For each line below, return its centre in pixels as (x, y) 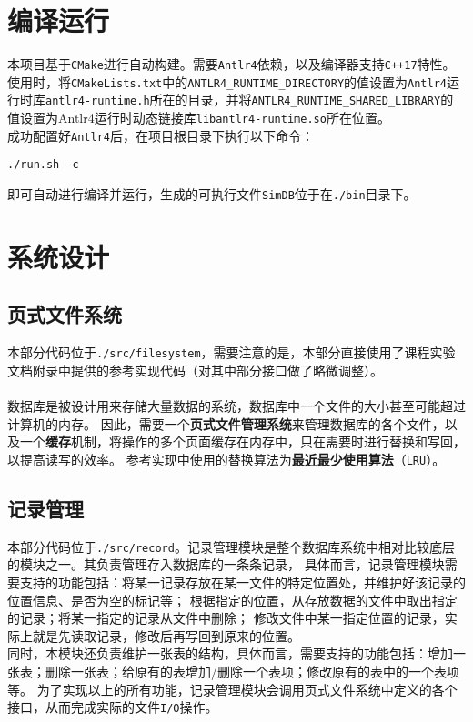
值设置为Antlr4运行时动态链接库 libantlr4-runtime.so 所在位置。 (199, 118)
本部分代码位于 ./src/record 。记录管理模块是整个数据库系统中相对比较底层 (231, 546)
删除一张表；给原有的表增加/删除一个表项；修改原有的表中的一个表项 (252, 671)
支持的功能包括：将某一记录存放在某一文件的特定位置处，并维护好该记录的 (242, 582)
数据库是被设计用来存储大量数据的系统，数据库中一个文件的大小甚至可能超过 (236, 406)
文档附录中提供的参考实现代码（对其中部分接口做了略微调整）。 (195, 370)
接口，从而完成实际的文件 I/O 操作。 (113, 707)
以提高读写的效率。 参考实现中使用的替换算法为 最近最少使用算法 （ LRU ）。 (226, 459)
